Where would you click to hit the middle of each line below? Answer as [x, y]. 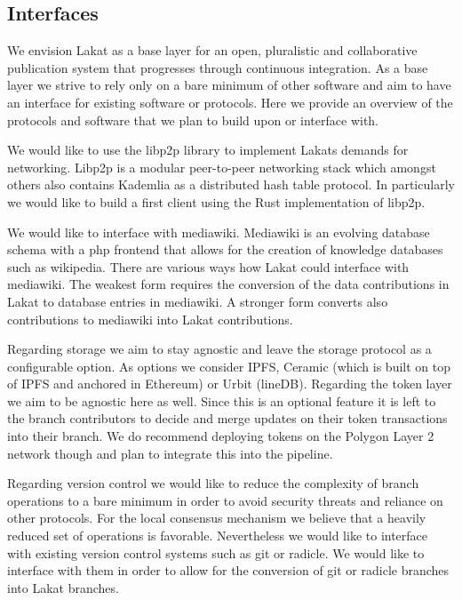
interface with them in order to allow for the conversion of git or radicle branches [228, 570]
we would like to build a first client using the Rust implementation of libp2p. [216, 201]
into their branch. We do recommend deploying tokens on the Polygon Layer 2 [221, 436]
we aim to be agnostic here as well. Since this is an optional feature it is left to [222, 400]
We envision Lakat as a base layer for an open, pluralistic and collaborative [212, 50]
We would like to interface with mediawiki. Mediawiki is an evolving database [219, 232]
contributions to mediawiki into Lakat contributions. [150, 319]
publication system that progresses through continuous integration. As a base [218, 67]
